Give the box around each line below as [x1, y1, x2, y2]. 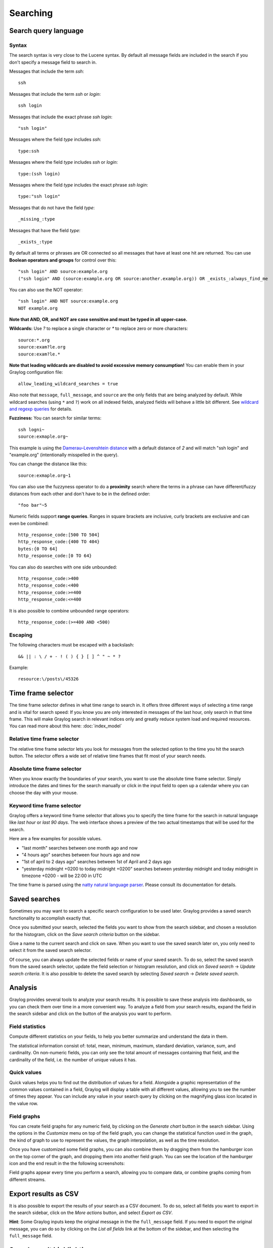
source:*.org [18, 337, 50, 343]
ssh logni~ [18, 427, 45, 432]
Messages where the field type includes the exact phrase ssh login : [9, 182, 148, 188]
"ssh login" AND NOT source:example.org [18, 299, 118, 304]
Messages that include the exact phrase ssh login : [9, 114, 113, 120]
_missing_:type [18, 216, 55, 222]
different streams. [9, 1176, 46, 1183]
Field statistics [9, 1023, 46, 1030]
